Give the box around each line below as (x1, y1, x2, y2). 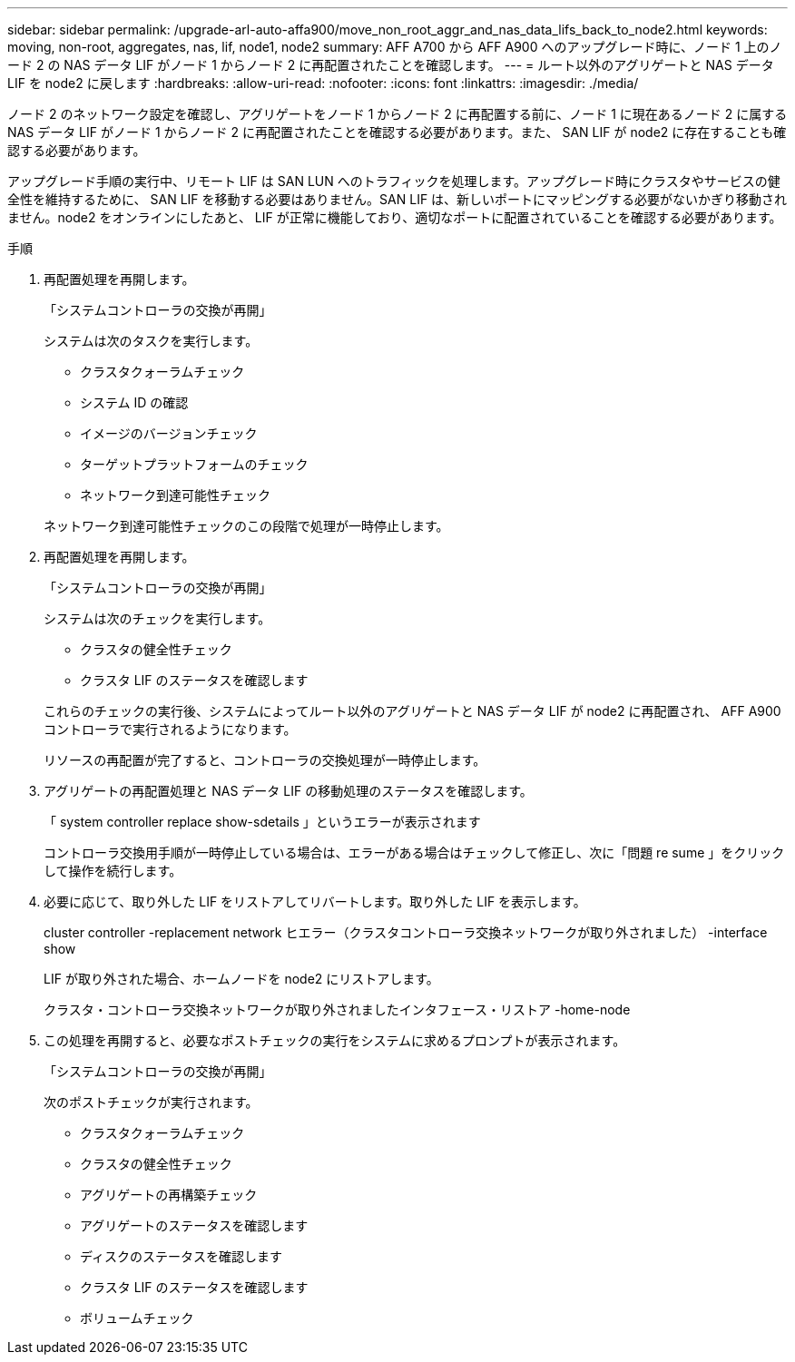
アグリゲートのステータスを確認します (80, 1218, 309, 1233)
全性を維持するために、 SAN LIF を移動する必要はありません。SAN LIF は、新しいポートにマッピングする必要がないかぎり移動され (7, 191, 788, 207)
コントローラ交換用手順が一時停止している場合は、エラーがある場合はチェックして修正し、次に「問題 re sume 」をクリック (44, 845, 785, 860)
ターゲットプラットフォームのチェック (80, 456, 309, 472)
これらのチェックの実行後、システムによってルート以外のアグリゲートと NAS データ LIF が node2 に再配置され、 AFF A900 (44, 703, 781, 719)
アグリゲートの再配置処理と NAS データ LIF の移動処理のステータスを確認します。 (44, 783, 533, 799)
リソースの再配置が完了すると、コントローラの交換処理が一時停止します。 (44, 752, 486, 768)
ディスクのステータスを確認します (80, 1249, 283, 1264)
